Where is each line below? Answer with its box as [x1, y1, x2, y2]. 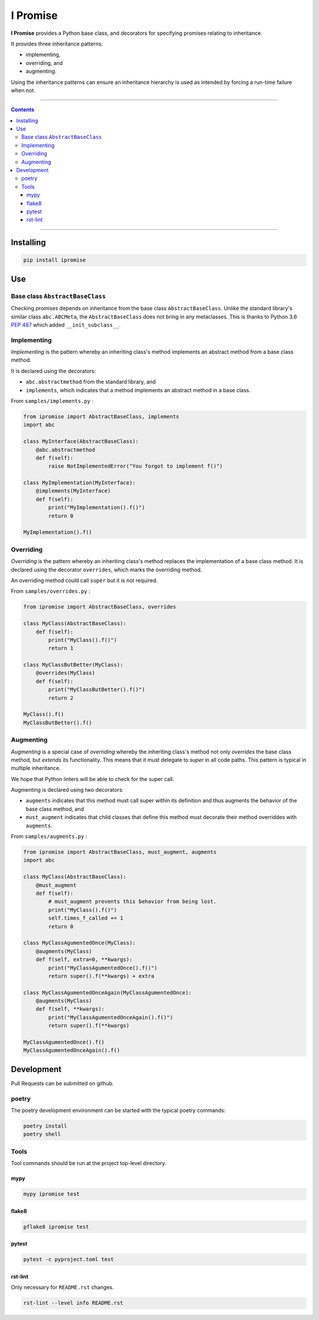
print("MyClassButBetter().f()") [48, 686, 145, 693]
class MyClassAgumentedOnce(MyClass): [23, 939, 136, 947]
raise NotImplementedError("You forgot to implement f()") [48, 463, 223, 470]
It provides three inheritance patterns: [11, 40, 103, 47]
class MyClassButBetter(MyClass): [23, 662, 123, 668]
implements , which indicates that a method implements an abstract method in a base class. [25, 386, 251, 394]
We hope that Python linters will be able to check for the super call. [11, 775, 174, 782]
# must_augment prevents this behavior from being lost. [48, 898, 217, 905]
